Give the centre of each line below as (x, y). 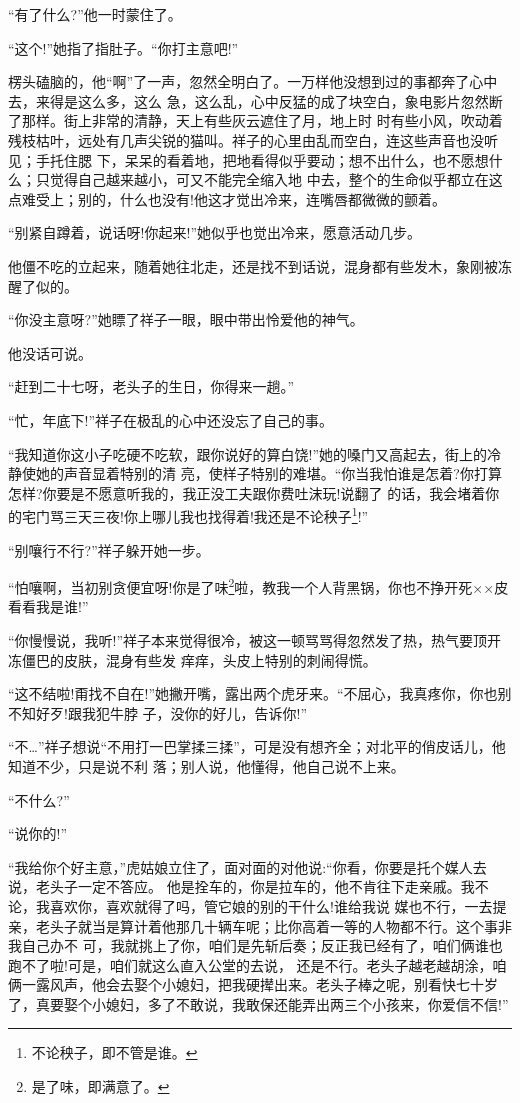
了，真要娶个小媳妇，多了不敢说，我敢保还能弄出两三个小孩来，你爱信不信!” (258, 1003)
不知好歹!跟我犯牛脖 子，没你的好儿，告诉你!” (158, 712)
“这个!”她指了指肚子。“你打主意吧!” (123, 47)
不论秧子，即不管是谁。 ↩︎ (114, 1052)
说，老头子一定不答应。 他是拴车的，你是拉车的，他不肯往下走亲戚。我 (241, 886)
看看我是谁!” (48, 606)
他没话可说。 (50, 352)
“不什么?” (39, 799)
